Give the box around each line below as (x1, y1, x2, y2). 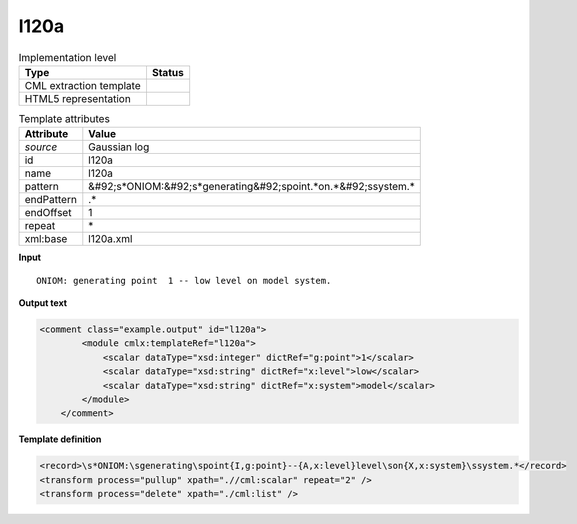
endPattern (24, 193, 77, 207)
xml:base (24, 232, 68, 246)
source (24, 140, 58, 154)
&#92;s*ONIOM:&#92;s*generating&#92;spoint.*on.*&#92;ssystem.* (88, 180, 415, 194)
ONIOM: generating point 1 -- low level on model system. (36, 275, 332, 286)
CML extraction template (24, 78, 141, 92)
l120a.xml (88, 232, 133, 246)
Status (151, 65, 184, 79)
